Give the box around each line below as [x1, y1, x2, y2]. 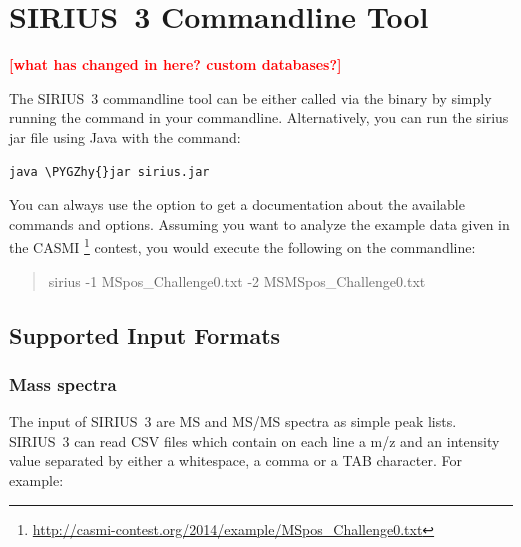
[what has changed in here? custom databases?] [9, 54, 342, 75]
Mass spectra [9, 371, 117, 396]
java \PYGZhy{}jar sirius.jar [9, 164, 210, 179]
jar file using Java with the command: [9, 126, 241, 147]
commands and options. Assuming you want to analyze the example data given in [9, 213, 510, 234]
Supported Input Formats [9, 319, 281, 350]
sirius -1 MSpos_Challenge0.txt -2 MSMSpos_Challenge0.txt [48, 270, 426, 291]
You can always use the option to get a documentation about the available [9, 194, 465, 215]
